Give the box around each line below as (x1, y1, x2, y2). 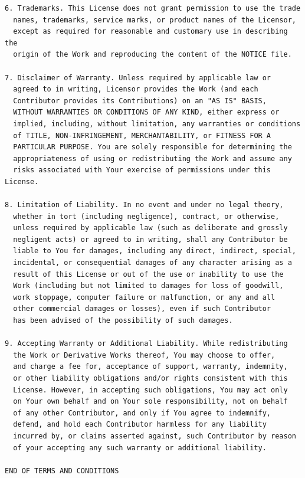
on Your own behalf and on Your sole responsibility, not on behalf (13, 397, 288, 406)
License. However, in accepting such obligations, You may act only (13, 385, 288, 394)
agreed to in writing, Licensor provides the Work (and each (13, 85, 258, 94)
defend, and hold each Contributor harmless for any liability (13, 420, 267, 429)
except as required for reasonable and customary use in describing (13, 27, 288, 36)
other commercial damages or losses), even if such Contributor (13, 305, 271, 313)
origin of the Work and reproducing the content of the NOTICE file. (13, 50, 292, 59)
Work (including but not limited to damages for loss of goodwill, (13, 281, 284, 290)
